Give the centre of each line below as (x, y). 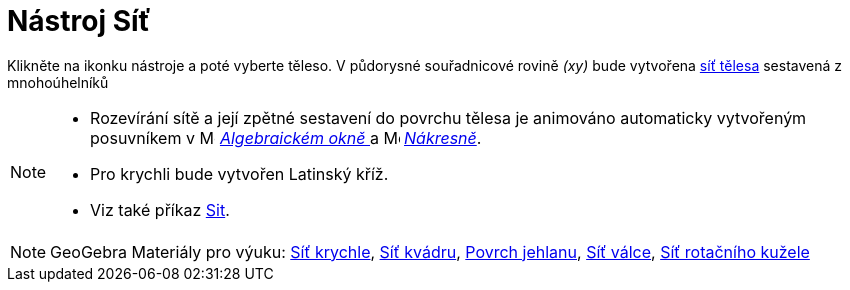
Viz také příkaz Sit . (160, 209)
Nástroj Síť (79, 21)
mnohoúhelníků (58, 82)
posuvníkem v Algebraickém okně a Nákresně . (286, 137)
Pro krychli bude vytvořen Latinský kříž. (239, 173)
